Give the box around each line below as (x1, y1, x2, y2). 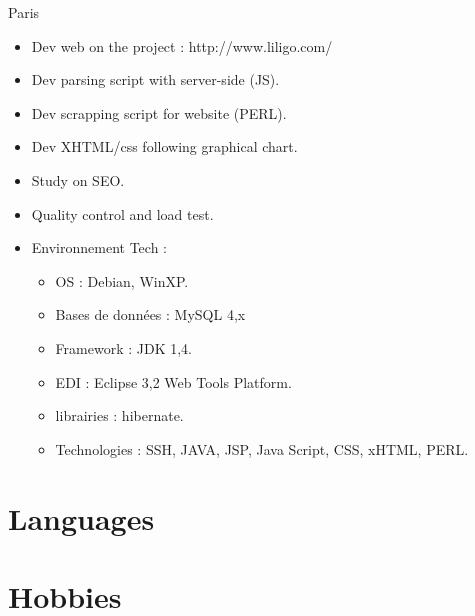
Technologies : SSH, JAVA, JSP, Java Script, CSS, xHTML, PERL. (55, 438, 469, 459)
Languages (8, 497, 155, 538)
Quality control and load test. (31, 203, 214, 224)
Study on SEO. (31, 169, 125, 190)
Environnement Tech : (31, 237, 167, 258)
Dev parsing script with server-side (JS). (31, 69, 280, 90)
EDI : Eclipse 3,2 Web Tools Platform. (55, 371, 292, 392)
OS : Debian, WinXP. (55, 270, 189, 291)
